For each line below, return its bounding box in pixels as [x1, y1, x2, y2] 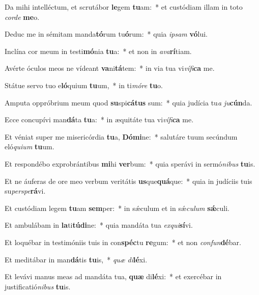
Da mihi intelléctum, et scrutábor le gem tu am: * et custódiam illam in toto [5, 2, 243, 12]
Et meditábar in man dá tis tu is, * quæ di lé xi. [5, 254, 148, 264]
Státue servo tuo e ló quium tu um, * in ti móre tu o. [5, 79, 163, 90]
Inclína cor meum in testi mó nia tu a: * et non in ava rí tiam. [5, 45, 192, 56]
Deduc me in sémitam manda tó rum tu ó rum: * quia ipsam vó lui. [5, 29, 208, 39]
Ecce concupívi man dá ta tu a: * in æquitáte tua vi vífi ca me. [5, 114, 194, 125]
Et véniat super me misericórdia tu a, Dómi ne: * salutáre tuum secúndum [5, 131, 238, 142]
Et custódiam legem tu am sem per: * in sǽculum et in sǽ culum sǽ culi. [5, 202, 229, 213]
